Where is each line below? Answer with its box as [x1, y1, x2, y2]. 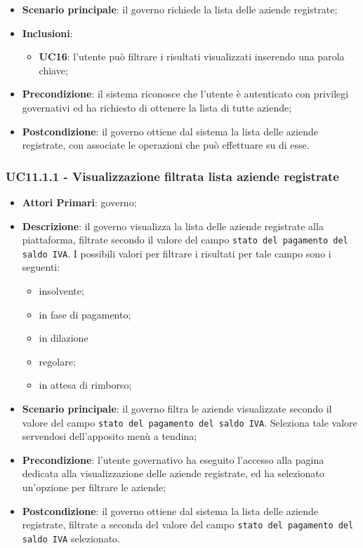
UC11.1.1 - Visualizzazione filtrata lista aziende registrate [6, 167, 339, 185]
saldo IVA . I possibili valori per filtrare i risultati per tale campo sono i [22, 246, 331, 260]
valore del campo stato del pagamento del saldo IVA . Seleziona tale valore [22, 415, 357, 429]
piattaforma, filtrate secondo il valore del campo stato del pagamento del [22, 232, 348, 247]
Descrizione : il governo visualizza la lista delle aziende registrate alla [22, 218, 324, 233]
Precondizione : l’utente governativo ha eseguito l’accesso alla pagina [22, 452, 324, 467]
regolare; [39, 354, 76, 368]
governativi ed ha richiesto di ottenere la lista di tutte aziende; [22, 100, 292, 114]
